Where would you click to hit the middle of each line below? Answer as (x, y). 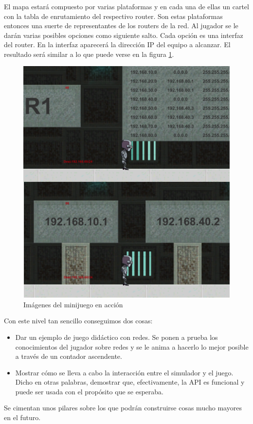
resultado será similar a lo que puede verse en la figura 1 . (89, 54)
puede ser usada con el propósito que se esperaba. (90, 391)
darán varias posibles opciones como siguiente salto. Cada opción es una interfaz (124, 35)
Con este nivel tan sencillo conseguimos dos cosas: (78, 321)
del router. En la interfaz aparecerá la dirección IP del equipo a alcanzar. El (117, 44)
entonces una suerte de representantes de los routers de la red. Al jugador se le (121, 26)
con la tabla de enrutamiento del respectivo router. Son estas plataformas (113, 16)
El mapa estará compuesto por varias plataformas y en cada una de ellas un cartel (126, 6)
